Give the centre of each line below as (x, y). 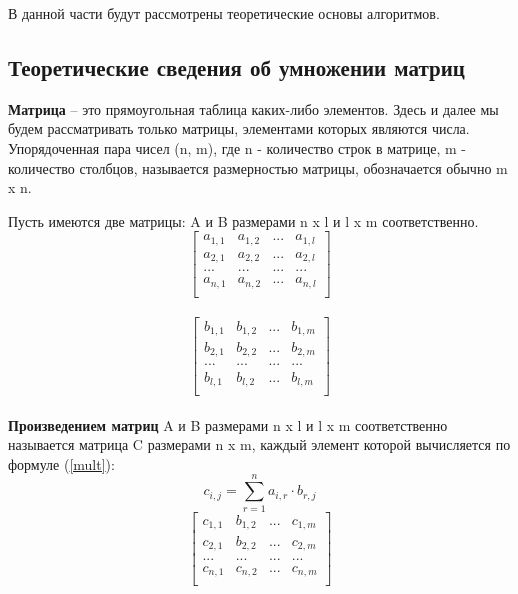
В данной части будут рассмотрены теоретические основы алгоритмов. (224, 13)
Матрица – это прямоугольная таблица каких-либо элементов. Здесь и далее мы (253, 108)
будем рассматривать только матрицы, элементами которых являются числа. (239, 128)
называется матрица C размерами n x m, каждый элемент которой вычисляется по (259, 444)
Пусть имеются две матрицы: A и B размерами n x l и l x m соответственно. (243, 220)
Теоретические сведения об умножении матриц (236, 66)
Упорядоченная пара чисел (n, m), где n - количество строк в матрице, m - (237, 147)
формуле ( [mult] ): (61, 463)
